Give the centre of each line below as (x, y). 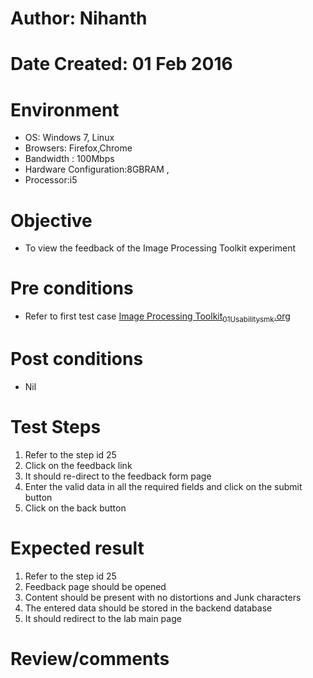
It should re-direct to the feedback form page (118, 476)
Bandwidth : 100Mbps (69, 159)
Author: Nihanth (79, 18)
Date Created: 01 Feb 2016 (121, 64)
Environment (65, 109)
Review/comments (90, 658)
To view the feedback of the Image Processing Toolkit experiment (160, 248)
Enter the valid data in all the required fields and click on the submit (163, 486)
